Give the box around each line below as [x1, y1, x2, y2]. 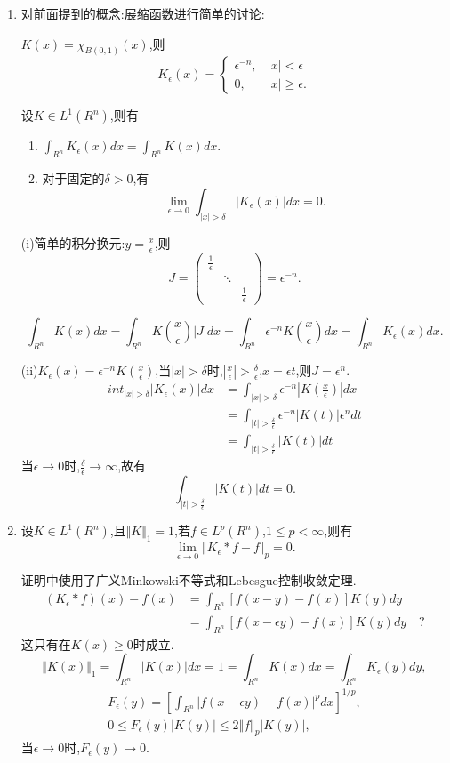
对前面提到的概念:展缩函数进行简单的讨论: [20, 4, 265, 22]
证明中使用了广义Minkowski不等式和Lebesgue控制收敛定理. [20, 571, 357, 590]
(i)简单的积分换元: [20, 233, 125, 252]
